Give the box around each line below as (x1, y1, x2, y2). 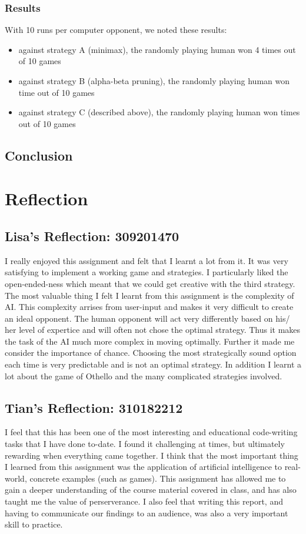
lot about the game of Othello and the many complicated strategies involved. (5, 369, 282, 382)
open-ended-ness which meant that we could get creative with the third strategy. (5, 277, 295, 289)
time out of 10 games (18, 86, 95, 98)
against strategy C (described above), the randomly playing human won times (18, 106, 300, 118)
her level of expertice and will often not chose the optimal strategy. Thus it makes (5, 323, 301, 336)
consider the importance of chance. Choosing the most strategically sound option (5, 346, 297, 359)
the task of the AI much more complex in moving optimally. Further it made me (5, 335, 295, 347)
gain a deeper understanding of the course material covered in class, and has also (5, 483, 297, 496)
